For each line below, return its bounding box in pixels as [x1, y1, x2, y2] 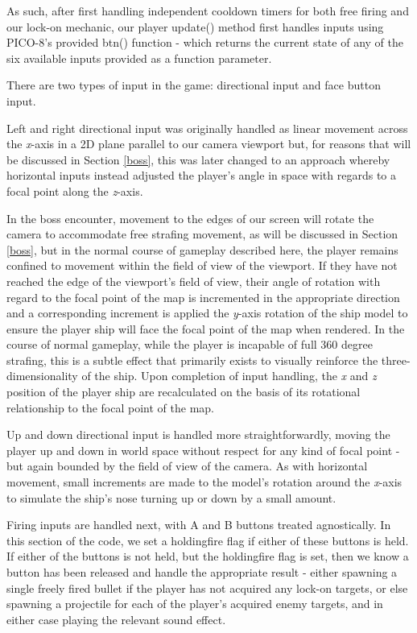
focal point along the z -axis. [6, 182, 143, 199]
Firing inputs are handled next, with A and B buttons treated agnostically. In [6, 516, 391, 533]
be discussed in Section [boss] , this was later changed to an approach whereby [6, 151, 390, 168]
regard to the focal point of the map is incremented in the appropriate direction [6, 288, 400, 305]
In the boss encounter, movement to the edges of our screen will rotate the [6, 209, 374, 226]
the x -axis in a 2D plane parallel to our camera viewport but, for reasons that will [6, 135, 411, 152]
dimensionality [6, 367, 78, 384]
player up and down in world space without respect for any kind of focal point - [6, 441, 400, 458]
